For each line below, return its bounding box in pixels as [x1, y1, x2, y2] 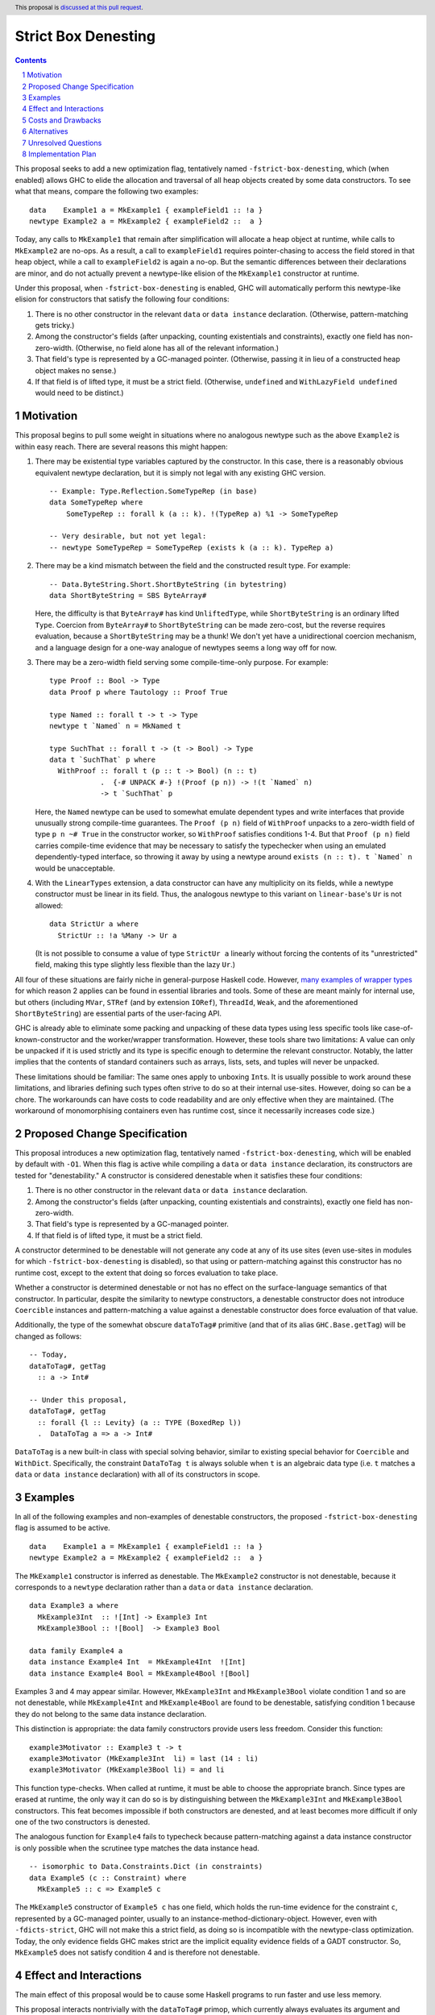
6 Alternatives [22, 127, 68, 136]
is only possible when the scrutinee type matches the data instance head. [14, 1843, 259, 1853]
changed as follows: [14, 1331, 82, 1341]
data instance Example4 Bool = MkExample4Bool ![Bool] [29, 1668, 251, 1678]
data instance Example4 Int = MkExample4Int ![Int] [29, 1657, 246, 1667]
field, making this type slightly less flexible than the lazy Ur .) [35, 960, 235, 970]
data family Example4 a [29, 1646, 123, 1656]
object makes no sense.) [35, 365, 117, 375]
